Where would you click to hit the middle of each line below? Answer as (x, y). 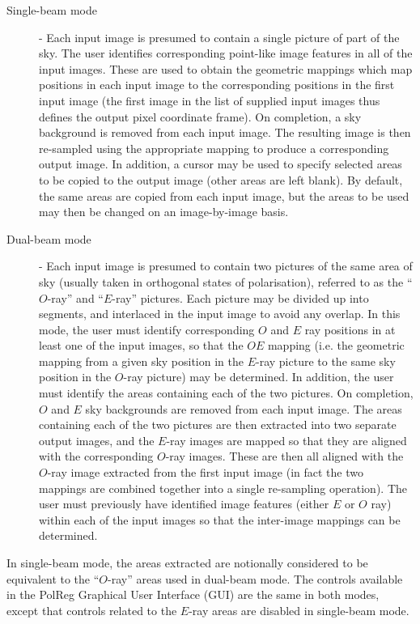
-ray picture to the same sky (326, 361)
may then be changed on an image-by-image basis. (164, 212)
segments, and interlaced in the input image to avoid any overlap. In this (220, 314)
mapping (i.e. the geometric (336, 345)
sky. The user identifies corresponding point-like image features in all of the (226, 53)
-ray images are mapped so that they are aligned (286, 440)
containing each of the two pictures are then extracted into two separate (218, 424)
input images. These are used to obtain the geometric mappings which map (226, 68)
